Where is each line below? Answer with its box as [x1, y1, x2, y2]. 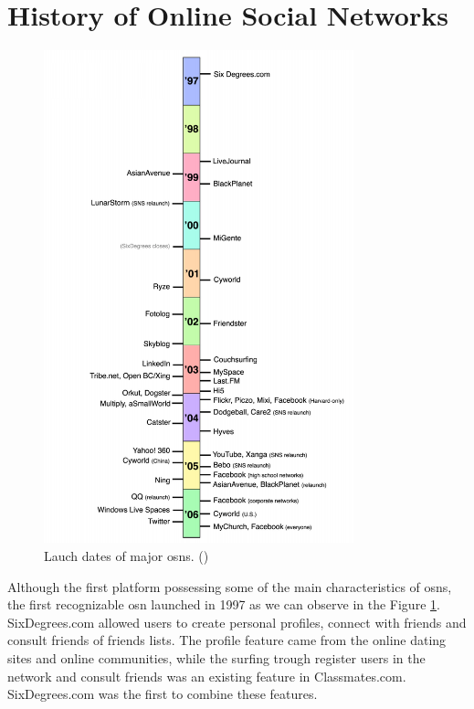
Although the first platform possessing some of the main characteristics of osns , [7, 577, 452, 596]
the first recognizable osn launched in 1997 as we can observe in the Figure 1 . [7, 595, 440, 614]
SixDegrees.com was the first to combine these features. [7, 684, 318, 704]
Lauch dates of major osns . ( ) [44, 546, 209, 566]
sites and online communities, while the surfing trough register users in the [7, 649, 426, 668]
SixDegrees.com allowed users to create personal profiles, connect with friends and [7, 612, 467, 631]
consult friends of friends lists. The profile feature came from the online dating [7, 630, 447, 650]
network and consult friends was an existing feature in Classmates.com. [7, 666, 406, 685]
